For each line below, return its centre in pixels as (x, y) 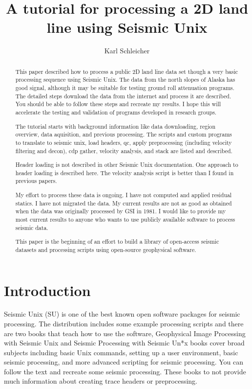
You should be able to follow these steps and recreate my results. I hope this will (118, 104)
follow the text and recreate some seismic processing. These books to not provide (125, 371)
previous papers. (36, 181)
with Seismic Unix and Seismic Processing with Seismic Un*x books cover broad (124, 343)
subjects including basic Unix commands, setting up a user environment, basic (121, 352)
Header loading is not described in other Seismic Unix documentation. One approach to (127, 165)
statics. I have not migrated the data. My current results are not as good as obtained (124, 203)
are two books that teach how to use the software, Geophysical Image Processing (125, 333)
